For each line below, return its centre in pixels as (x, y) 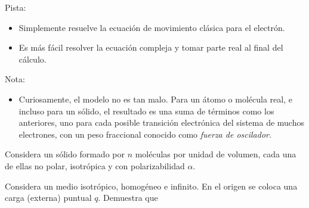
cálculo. (33, 59)
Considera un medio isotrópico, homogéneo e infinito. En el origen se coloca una (151, 186)
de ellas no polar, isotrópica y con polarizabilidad (95, 165)
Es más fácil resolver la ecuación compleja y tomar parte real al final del (151, 47)
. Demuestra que (128, 198)
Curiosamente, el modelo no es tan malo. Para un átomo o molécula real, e (155, 99)
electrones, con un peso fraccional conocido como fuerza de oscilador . (145, 134)
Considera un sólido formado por (65, 154)
